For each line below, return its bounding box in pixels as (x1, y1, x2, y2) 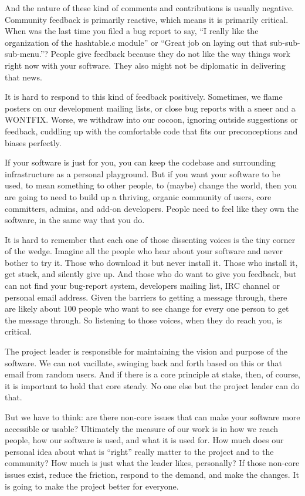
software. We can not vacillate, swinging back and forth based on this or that (5, 356, 282, 369)
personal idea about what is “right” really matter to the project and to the (5, 445, 274, 457)
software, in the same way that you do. (5, 214, 145, 226)
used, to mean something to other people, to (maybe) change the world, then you (5, 179, 297, 191)
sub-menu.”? (5, 48, 48, 60)
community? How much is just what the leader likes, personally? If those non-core (5, 457, 300, 469)
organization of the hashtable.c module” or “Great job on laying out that (5, 36, 267, 48)
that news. (5, 70, 42, 83)
